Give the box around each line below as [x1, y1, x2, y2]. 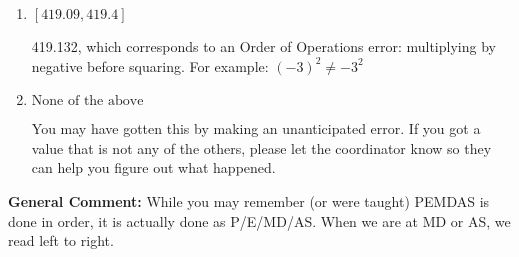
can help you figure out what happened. [31, 157, 276, 178]
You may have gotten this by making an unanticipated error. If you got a [31, 118, 481, 139]
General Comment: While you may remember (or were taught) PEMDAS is [8, 190, 490, 211]
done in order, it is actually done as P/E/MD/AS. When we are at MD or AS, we [8, 210, 511, 231]
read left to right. [8, 230, 114, 251]
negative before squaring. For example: [31, 55, 269, 76]
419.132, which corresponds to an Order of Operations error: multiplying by [31, 36, 496, 56]
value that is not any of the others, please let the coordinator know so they [31, 137, 492, 158]
